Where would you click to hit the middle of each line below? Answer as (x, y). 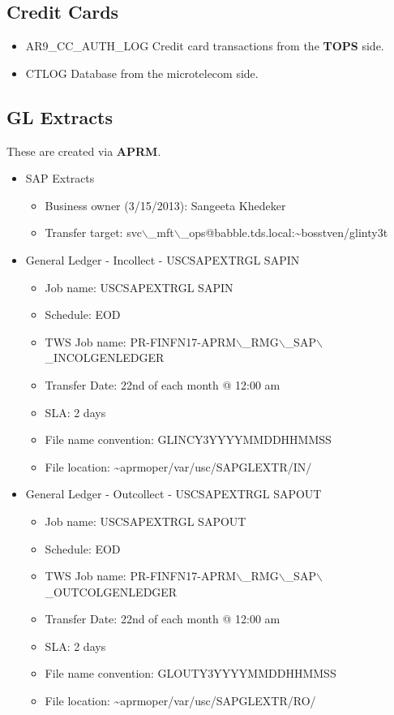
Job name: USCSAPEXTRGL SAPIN (139, 287)
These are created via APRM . (84, 151)
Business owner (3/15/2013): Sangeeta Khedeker (165, 205)
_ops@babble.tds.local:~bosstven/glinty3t (284, 233)
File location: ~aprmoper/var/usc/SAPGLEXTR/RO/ (180, 701)
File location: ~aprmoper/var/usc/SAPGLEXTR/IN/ (178, 466)
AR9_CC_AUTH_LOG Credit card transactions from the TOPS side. (205, 46)
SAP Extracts (60, 178)
